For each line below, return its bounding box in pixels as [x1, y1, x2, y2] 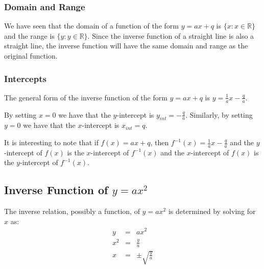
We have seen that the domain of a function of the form [4, 20, 179, 31]
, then [150, 137, 169, 148]
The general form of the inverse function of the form [4, 92, 167, 102]
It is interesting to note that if [4, 137, 99, 148]
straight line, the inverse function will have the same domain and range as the [4, 40, 248, 51]
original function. [4, 50, 58, 61]
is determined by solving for [168, 206, 256, 217]
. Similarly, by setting [185, 109, 253, 120]
